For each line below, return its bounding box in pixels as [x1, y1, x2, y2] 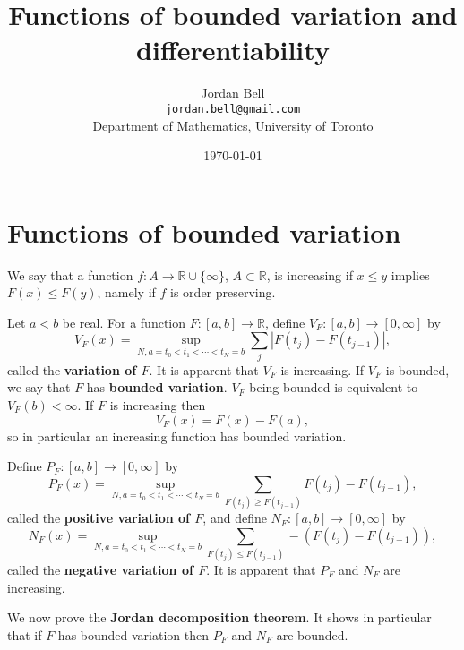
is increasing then [109, 395, 206, 414]
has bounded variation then [57, 625, 210, 644]
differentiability [136, 31, 330, 68]
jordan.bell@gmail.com [165, 102, 301, 115]
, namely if [97, 283, 156, 302]
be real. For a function [62, 312, 186, 331]
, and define [202, 509, 267, 527]
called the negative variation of [7, 560, 193, 579]
